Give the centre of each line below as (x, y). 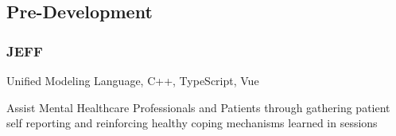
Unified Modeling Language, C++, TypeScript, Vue (133, 80)
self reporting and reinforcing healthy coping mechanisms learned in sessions (192, 123)
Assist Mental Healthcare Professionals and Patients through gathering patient (198, 107)
